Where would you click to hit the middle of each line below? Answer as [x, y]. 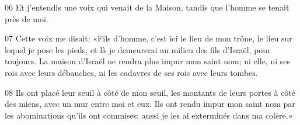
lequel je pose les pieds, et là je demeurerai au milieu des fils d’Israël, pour [138, 49]
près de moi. [27, 18]
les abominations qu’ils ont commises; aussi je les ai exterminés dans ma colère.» [149, 115]
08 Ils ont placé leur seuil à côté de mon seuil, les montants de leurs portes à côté [150, 92]
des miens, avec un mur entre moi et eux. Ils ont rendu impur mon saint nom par [150, 104]
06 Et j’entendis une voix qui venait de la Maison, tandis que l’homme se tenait [147, 7]
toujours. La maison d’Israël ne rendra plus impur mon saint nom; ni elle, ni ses [147, 61]
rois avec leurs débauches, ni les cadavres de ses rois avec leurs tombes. [131, 72]
